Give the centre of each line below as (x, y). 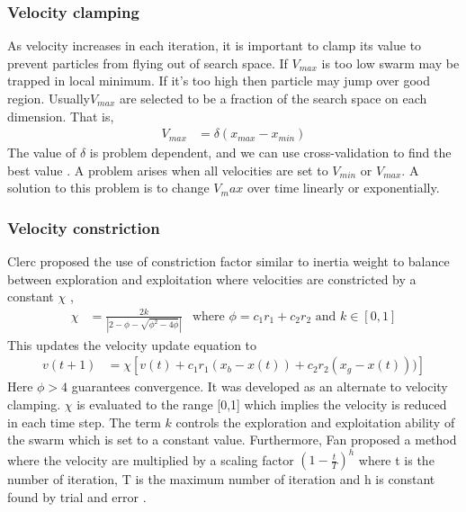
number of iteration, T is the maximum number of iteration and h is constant (221, 479)
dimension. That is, (61, 116)
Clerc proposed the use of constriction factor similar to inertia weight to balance (229, 261)
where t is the (396, 459)
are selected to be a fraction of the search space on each (273, 98)
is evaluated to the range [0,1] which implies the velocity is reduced (262, 404)
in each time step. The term (84, 422)
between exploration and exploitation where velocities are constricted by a (212, 278)
